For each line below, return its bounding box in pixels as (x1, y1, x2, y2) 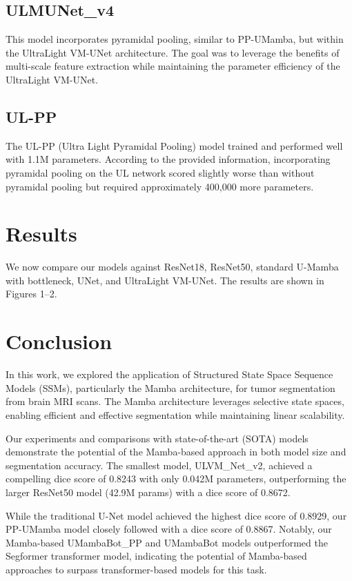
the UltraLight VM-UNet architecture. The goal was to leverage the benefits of (6, 45, 340, 59)
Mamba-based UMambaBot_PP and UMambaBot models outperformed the (6, 535, 328, 549)
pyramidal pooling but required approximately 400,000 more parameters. (6, 179, 314, 193)
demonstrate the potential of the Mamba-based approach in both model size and (6, 444, 346, 459)
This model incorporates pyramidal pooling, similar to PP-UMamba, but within (6, 32, 344, 46)
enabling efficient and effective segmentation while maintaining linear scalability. (6, 407, 345, 422)
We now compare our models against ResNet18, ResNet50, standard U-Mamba (6, 259, 339, 274)
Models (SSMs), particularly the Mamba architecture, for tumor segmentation (6, 380, 335, 395)
